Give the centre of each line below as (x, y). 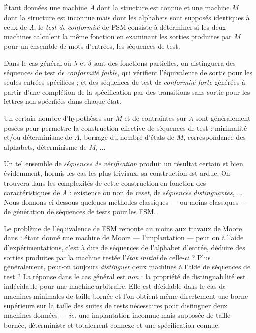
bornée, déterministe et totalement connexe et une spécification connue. (112, 324)
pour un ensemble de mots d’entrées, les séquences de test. (92, 46)
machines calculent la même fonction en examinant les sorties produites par (118, 36)
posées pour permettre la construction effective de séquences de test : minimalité (126, 127)
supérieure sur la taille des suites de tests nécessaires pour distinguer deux (116, 305)
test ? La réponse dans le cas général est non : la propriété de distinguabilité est (125, 276)
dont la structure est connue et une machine (163, 7)
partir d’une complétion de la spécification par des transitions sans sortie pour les (127, 91)
